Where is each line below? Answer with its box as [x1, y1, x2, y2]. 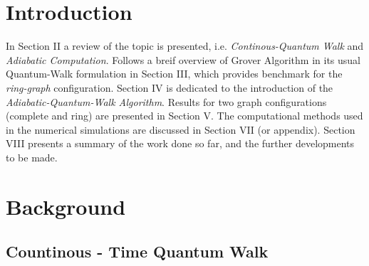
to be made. [6, 149, 58, 164]
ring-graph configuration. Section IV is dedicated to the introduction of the [6, 80, 333, 95]
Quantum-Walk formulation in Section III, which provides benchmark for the [6, 66, 343, 81]
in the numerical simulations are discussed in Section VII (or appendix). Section [6, 122, 355, 137]
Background [6, 191, 126, 220]
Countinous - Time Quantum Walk [6, 240, 269, 262]
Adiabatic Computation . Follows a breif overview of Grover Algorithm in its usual [6, 52, 360, 67]
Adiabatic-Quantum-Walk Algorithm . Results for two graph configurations [6, 94, 327, 109]
